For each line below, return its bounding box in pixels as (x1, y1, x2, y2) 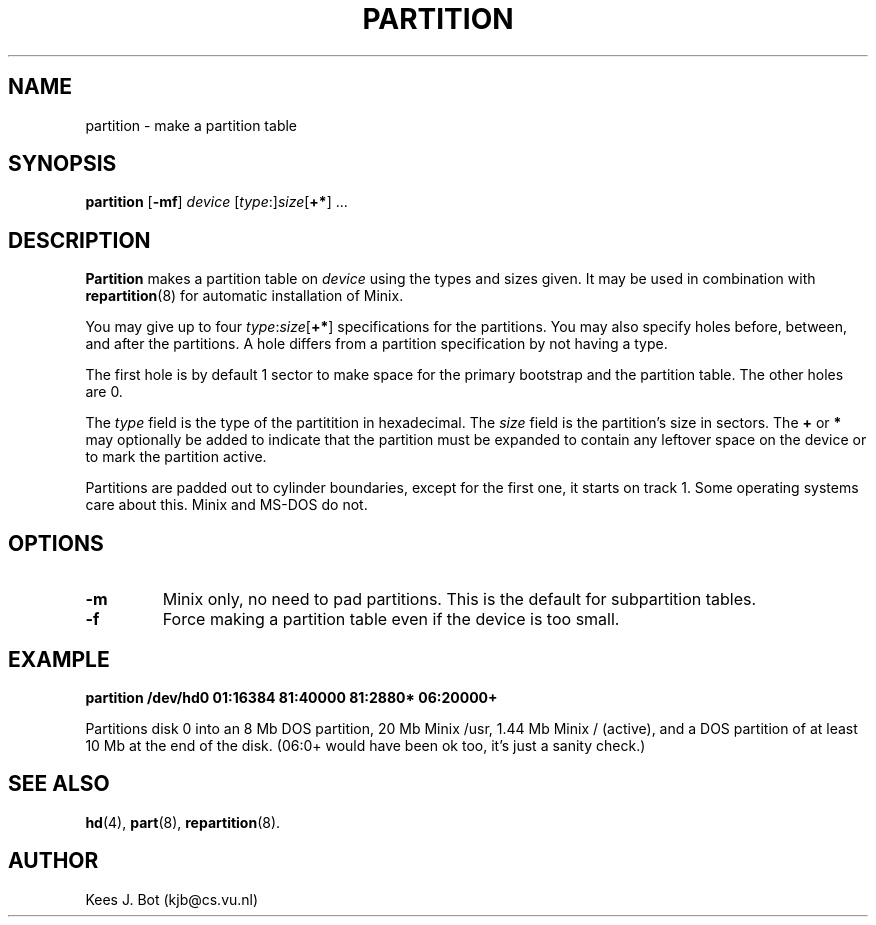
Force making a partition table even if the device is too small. (162, 609, 620, 630)
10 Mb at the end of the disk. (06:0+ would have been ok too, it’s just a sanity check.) (85, 736, 646, 754)
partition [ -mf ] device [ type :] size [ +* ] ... (85, 193, 348, 211)
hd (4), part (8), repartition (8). (85, 813, 281, 831)
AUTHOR (8, 848, 99, 874)
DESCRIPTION (8, 227, 151, 253)
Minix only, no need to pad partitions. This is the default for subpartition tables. (162, 589, 757, 610)
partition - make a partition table (85, 116, 298, 134)
